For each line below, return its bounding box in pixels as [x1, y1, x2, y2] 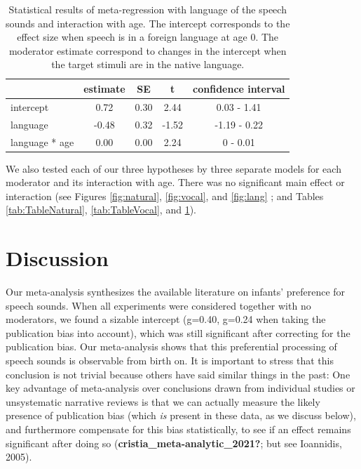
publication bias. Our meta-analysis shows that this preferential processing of [6, 339, 337, 354]
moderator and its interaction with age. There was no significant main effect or [6, 175, 345, 190]
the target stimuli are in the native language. [51, 57, 245, 72]
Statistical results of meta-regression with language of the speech [8, 2, 287, 16]
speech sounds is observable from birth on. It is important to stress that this [6, 353, 334, 368]
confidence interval [193, 81, 285, 95]
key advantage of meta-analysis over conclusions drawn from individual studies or [6, 381, 355, 395]
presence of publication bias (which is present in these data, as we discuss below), [6, 408, 356, 423]
